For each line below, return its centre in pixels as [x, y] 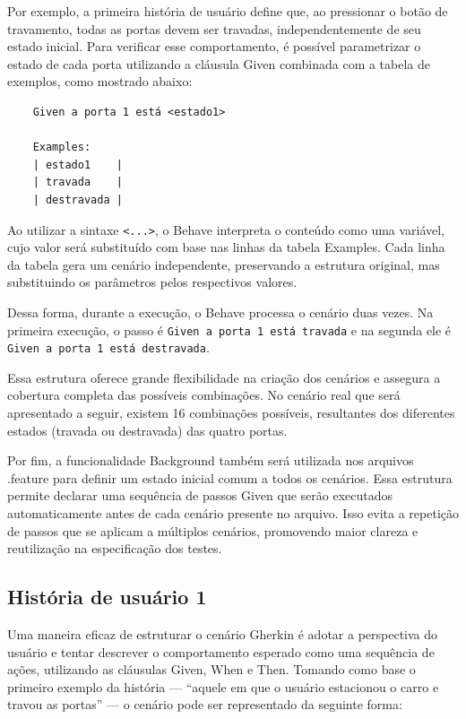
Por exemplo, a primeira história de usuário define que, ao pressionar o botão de [228, 11]
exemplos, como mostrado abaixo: [100, 81]
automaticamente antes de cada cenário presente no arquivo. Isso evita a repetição [233, 513]
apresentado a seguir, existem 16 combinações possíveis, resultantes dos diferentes [231, 413]
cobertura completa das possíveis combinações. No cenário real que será [204, 395]
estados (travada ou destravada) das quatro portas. [147, 430]
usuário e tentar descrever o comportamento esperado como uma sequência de [221, 651]
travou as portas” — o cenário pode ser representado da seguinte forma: [205, 704]
